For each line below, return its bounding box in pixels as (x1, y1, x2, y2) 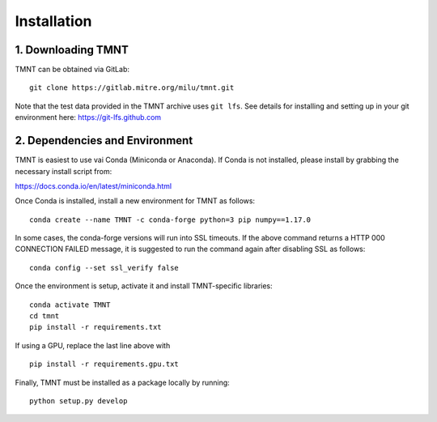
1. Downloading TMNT (15, 43, 129, 57)
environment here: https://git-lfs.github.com (15, 113, 162, 122)
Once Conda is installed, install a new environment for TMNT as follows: (15, 196, 255, 206)
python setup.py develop (29, 397, 128, 405)
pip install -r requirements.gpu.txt (29, 360, 180, 369)
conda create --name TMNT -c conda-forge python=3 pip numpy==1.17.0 (29, 215, 312, 224)
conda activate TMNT (29, 300, 111, 309)
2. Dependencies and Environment (15, 134, 193, 147)
